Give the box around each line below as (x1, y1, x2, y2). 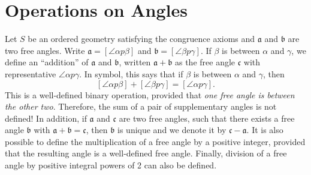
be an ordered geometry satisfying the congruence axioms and (28, 32, 255, 45)
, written (119, 56, 151, 68)
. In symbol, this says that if (79, 67, 183, 80)
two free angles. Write (5, 44, 85, 56)
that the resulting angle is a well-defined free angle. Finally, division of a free (5, 147, 287, 159)
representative (5, 67, 56, 80)
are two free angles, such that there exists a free (119, 111, 295, 124)
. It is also (246, 123, 283, 136)
